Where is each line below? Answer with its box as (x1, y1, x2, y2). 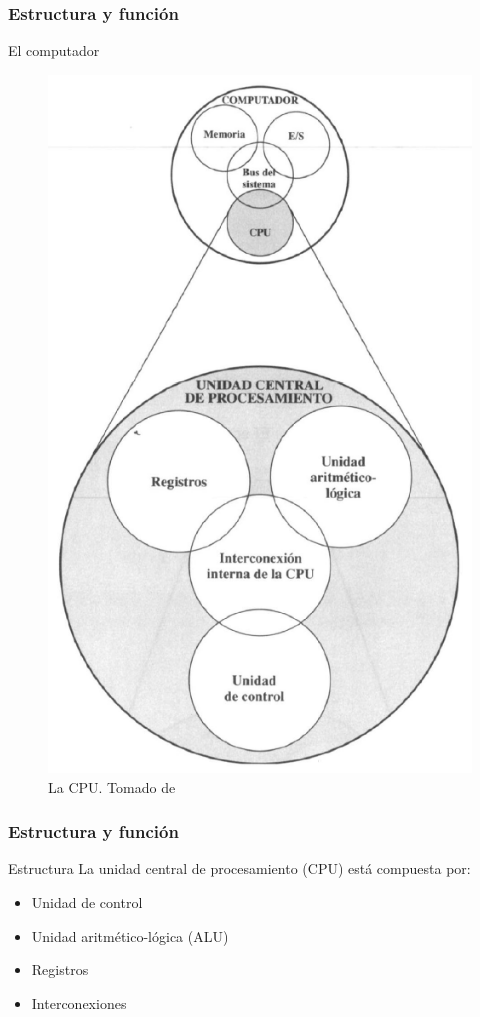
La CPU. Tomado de (48, 776, 176, 797)
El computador (8, 40, 100, 61)
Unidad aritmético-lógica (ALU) (31, 925, 229, 946)
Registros (31, 959, 89, 980)
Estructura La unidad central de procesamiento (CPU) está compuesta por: (8, 858, 471, 879)
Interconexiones (31, 992, 127, 1013)
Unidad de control (31, 891, 143, 912)
